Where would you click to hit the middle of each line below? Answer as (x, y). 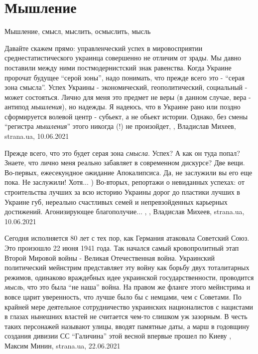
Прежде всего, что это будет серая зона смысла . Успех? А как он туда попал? (122, 153)
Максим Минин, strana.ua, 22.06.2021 (63, 345)
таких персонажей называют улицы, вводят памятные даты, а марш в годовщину (127, 326)
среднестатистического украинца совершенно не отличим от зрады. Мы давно (123, 58)
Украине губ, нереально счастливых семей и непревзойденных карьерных (116, 201)
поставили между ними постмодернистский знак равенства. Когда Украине (118, 67)
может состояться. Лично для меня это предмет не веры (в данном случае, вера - (128, 97)
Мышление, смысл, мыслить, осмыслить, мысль (78, 31)
